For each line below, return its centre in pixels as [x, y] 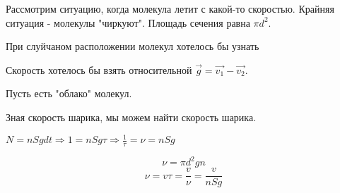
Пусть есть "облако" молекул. [69, 93]
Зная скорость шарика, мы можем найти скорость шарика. [131, 117]
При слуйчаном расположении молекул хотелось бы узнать [133, 46]
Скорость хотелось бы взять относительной [99, 69]
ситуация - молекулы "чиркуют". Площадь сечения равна [128, 22]
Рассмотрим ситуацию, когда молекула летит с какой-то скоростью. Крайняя [170, 8]
